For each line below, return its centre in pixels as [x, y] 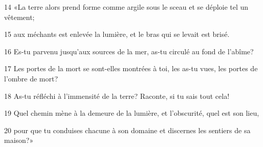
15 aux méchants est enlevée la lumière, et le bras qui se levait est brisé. [117, 34]
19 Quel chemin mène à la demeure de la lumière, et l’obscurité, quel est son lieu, [132, 113]
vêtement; [19, 17]
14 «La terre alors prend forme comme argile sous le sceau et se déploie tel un [126, 7]
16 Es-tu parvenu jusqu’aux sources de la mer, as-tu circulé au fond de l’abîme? [129, 51]
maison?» [19, 140]
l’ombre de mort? [31, 78]
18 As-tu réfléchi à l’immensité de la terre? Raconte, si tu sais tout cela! [117, 96]
